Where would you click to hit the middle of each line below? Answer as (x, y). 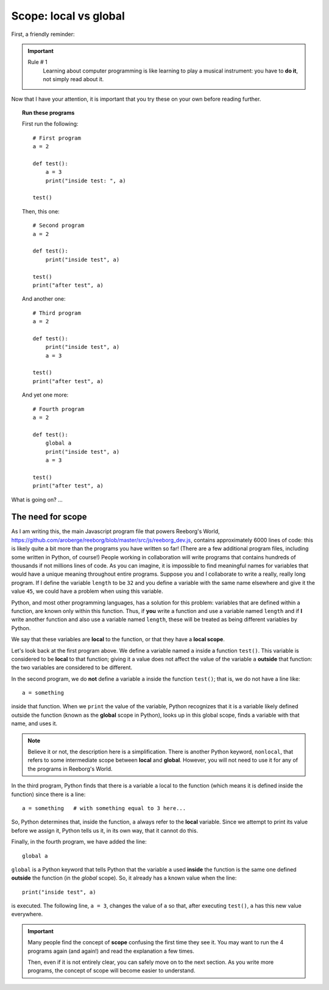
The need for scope (49, 517)
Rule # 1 (38, 62)
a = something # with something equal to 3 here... (104, 808)
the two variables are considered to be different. (72, 667)
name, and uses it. (34, 723)
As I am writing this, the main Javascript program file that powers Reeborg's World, (115, 531)
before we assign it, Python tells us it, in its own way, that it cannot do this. (104, 830)
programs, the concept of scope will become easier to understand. (111, 970)
